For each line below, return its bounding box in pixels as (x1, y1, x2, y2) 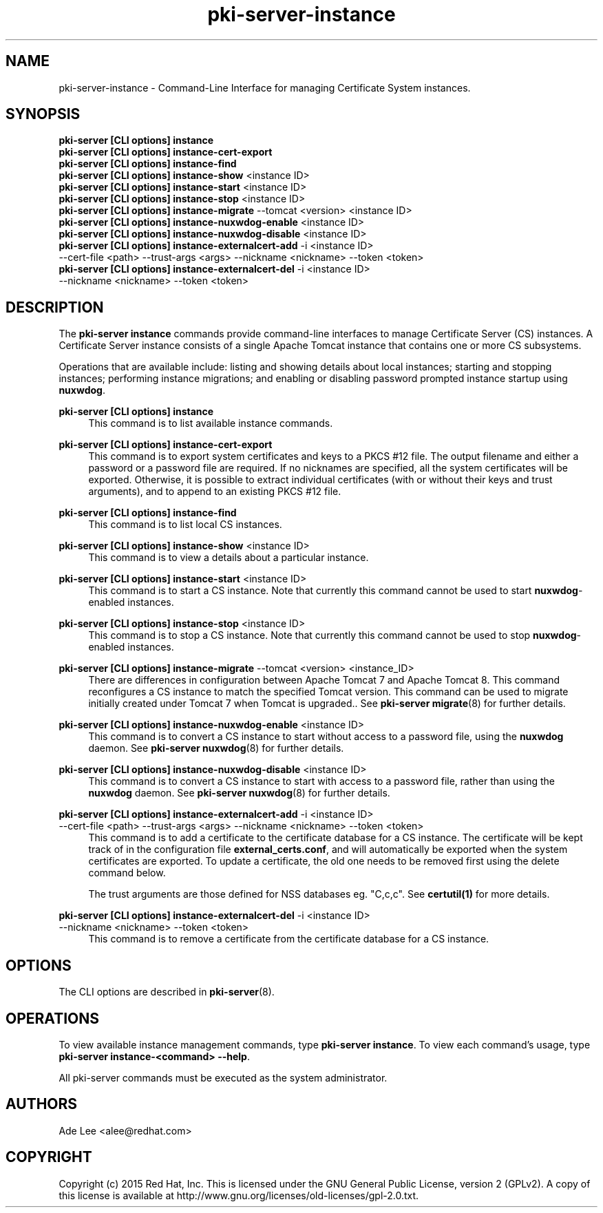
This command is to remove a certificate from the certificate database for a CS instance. (88, 933, 489, 945)
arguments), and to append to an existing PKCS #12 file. (88, 485, 341, 498)
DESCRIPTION (6, 298, 104, 316)
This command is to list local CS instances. (88, 518, 282, 531)
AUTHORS (6, 1095, 78, 1113)
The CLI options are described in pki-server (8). (59, 986, 275, 998)
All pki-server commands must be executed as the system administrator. (59, 1071, 388, 1084)
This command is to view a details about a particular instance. (88, 551, 369, 564)
